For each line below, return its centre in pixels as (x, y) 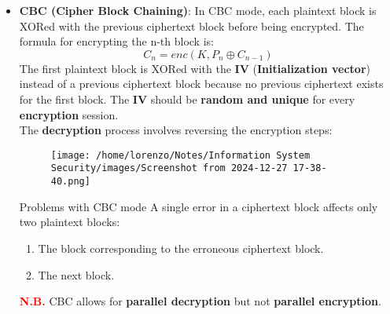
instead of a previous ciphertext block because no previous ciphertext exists (201, 84)
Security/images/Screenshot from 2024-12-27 (169, 168)
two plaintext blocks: (70, 222)
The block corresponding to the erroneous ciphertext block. (181, 248)
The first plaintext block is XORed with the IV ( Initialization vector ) (195, 68)
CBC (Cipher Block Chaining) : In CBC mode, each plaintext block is (198, 10)
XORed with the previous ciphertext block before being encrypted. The (191, 26)
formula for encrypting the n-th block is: (116, 41)
